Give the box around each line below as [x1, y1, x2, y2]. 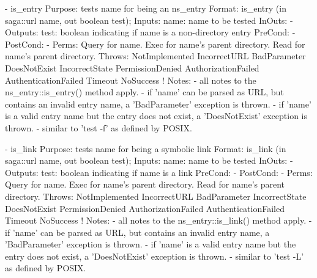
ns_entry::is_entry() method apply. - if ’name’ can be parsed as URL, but [5, 86, 284, 98]
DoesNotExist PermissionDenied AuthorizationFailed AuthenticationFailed [5, 202, 285, 214]
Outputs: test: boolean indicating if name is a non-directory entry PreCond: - [5, 26, 296, 38]
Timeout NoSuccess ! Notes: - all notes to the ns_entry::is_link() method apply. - [5, 214, 312, 227]
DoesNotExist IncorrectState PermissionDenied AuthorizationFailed [5, 61, 259, 74]
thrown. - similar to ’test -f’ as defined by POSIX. [5, 121, 192, 134]
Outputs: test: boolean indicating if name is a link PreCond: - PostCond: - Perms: [5, 166, 313, 178]
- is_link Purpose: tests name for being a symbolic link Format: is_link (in [5, 142, 286, 155]
